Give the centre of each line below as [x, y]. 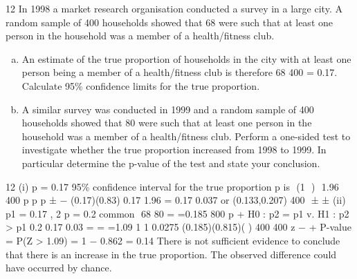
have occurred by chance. [59, 268]
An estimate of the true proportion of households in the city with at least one [186, 58]
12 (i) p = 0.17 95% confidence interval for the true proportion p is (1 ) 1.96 [172, 186]
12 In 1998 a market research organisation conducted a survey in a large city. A [174, 8]
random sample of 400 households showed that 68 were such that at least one [169, 22]
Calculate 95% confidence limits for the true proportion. [141, 85]
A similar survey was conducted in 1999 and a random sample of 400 [168, 109]
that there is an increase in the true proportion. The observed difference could [171, 254]
